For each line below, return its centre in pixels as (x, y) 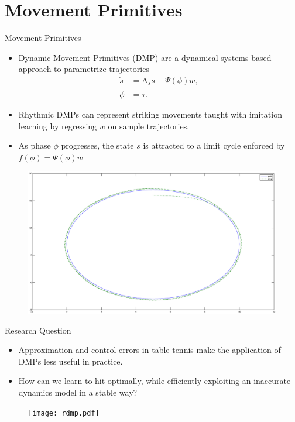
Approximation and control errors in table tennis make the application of (150, 350)
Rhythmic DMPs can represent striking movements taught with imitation (150, 114)
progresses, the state (97, 145)
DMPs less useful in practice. (71, 361)
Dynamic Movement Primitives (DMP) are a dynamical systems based (145, 57)
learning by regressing (58, 126)
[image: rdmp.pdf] (64, 413)
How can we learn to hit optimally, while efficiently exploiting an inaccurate (155, 381)
